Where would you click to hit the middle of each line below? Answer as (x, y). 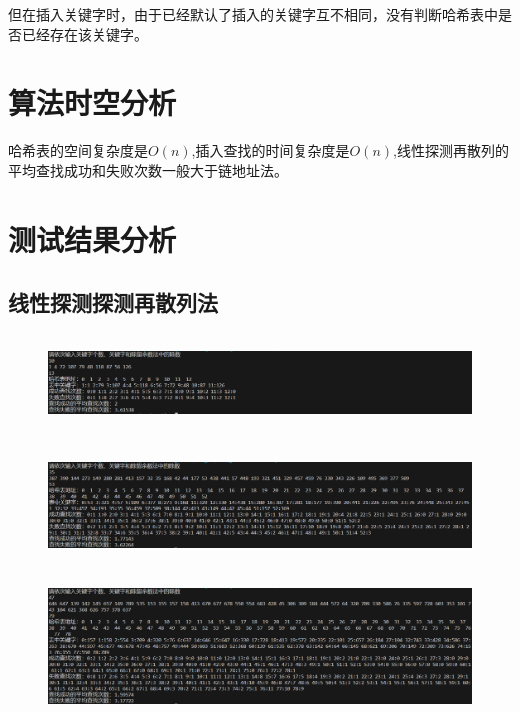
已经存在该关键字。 (84, 33)
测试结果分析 (92, 238)
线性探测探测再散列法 (113, 302)
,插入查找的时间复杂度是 (270, 150)
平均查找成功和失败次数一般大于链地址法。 (148, 169)
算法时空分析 (92, 102)
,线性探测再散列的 (451, 150)
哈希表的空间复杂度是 (78, 150)
